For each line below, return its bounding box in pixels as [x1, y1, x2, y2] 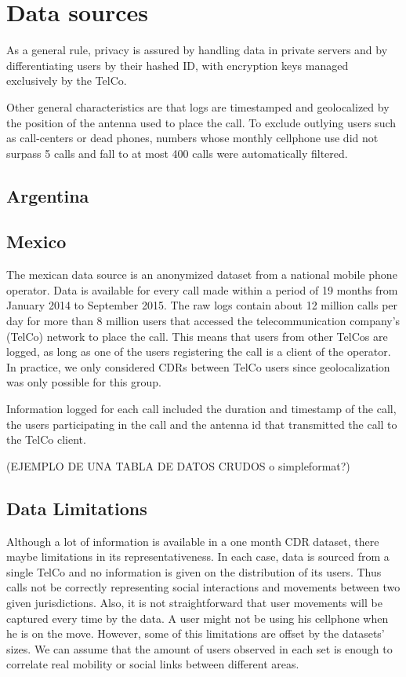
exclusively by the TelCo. [6, 72, 127, 89]
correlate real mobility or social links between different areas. [6, 656, 299, 672]
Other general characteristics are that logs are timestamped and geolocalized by [6, 98, 390, 115]
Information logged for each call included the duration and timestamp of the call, [6, 401, 397, 417]
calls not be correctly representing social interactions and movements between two [6, 579, 401, 595]
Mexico [6, 229, 67, 254]
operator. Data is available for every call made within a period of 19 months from [6, 281, 398, 298]
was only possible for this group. [6, 374, 161, 390]
